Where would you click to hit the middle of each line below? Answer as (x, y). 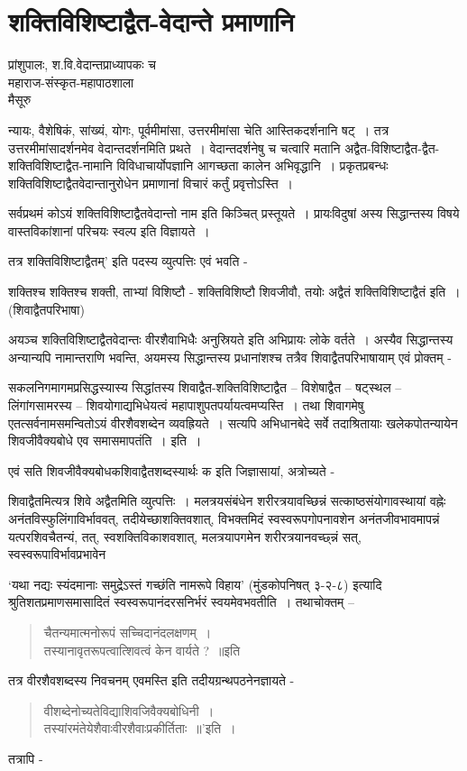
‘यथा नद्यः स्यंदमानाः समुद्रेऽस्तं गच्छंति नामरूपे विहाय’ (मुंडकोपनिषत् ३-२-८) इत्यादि (195, 584)
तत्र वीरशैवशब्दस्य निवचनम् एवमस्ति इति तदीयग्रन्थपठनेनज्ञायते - (151, 680)
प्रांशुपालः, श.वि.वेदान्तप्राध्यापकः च (82, 64)
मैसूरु (20, 100)
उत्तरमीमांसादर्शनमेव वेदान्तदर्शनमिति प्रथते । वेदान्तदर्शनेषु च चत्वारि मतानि (174, 147)
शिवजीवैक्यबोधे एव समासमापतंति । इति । (105, 441)
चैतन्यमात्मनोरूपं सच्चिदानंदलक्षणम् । (128, 632)
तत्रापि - (26, 758)
